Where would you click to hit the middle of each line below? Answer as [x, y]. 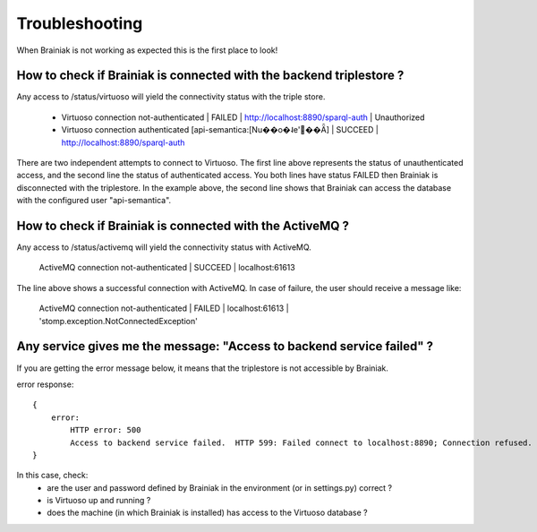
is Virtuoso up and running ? [99, 501]
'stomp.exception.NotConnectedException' [119, 321]
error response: [45, 384]
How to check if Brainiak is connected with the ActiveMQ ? [183, 226]
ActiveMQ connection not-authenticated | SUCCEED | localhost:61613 [167, 268]
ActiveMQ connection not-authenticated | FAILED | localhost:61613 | [164, 308]
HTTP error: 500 [106, 430]
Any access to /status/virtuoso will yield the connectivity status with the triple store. [171, 97]
